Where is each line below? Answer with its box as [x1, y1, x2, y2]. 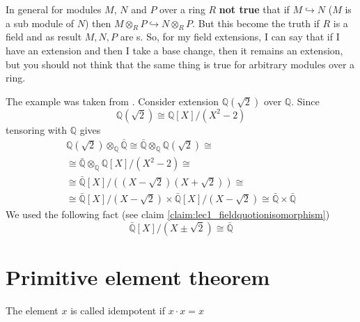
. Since [291, 93, 320, 108]
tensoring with [6, 122, 68, 137]
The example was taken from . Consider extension [6, 93, 219, 108]
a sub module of [6, 15, 75, 30]
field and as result [6, 29, 82, 44]
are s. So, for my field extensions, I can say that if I [120, 29, 340, 44]
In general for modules [6, 2, 102, 16]
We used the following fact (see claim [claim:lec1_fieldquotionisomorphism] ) [6, 206, 330, 221]
